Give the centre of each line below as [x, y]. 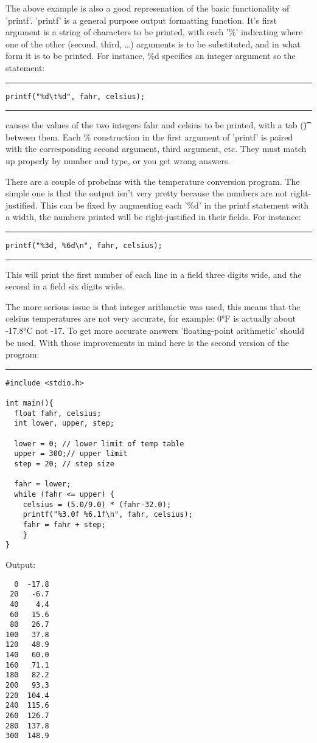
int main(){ [30, 403]
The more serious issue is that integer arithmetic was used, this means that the [153, 306]
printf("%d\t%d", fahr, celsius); [75, 96]
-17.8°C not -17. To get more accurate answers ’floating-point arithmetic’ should [155, 330]
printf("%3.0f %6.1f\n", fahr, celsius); [108, 515]
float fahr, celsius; [58, 413]
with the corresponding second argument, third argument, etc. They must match [156, 149]
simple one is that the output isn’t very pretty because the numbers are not [147, 193]
